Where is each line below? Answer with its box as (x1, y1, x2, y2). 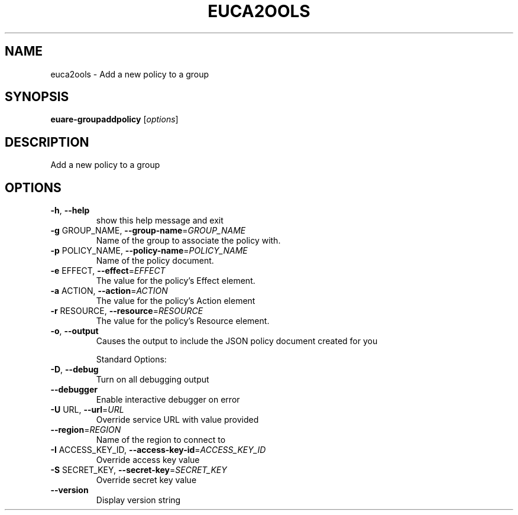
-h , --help (50, 205, 90, 216)
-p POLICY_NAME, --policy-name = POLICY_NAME (50, 245, 248, 256)
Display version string (96, 495, 181, 506)
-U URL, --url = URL (50, 404, 124, 415)
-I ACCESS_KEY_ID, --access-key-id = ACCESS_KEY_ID (50, 445, 266, 455)
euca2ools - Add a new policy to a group (50, 69, 209, 79)
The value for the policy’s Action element (96, 296, 255, 306)
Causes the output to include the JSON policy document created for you (96, 336, 378, 346)
